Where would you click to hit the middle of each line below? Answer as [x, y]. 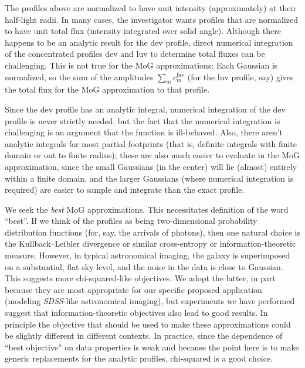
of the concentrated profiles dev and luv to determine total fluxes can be [135, 54]
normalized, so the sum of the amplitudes [79, 76]
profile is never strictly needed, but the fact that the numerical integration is [143, 120]
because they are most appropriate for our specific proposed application [133, 289]
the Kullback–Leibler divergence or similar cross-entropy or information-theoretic [150, 243]
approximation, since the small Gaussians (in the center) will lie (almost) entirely [151, 166]
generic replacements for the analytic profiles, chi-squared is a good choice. [139, 358]
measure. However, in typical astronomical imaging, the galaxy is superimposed [148, 255]
